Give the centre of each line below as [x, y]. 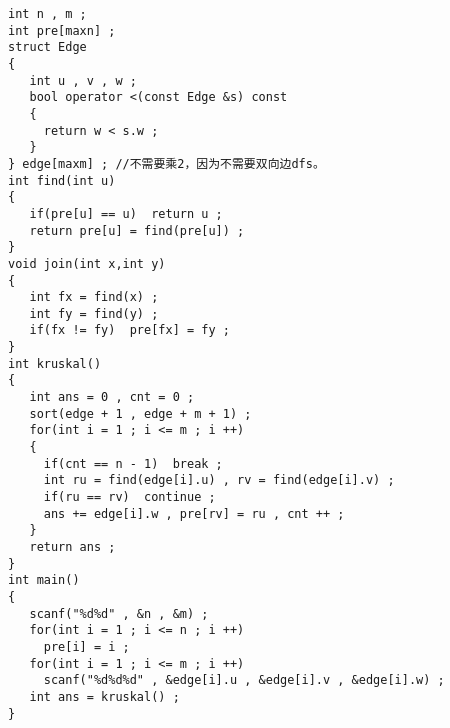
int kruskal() [55, 363]
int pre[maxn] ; [62, 30]
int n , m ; [47, 14]
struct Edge [47, 47]
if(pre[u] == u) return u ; [126, 213]
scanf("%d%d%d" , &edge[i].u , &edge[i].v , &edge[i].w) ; [244, 680]
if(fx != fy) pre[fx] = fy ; [129, 330]
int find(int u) [62, 180]
